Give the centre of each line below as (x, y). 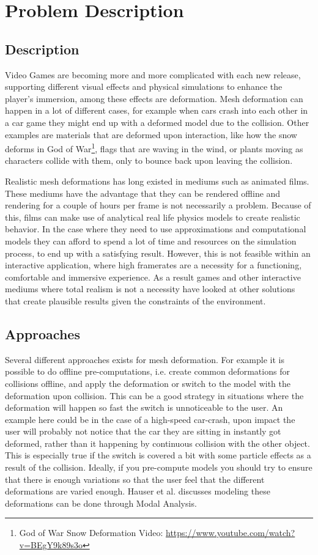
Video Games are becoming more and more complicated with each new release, (153, 74)
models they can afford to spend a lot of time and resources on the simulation (151, 241)
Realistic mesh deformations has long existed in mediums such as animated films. (157, 181)
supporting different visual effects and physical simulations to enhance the (144, 86)
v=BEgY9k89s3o (51, 545)
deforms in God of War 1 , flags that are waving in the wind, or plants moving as (154, 148)
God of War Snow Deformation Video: (91, 533)
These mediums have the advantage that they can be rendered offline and (143, 193)
